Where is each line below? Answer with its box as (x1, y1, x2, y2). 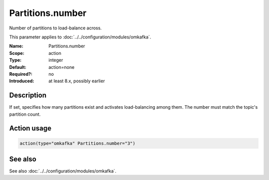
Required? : (9, 71, 32, 77)
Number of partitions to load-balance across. (9, 25, 102, 31)
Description (9, 91, 47, 100)
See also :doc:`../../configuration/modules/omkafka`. (9, 168, 117, 174)
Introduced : (9, 78, 34, 84)
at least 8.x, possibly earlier (48, 78, 105, 84)
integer (48, 57, 63, 63)
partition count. (9, 111, 41, 117)
